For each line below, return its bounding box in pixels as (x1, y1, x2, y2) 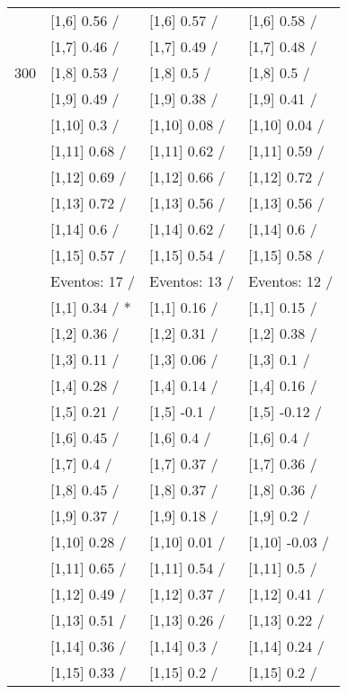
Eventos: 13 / (149, 271, 235, 291)
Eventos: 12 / (248, 271, 334, 291)
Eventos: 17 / (50, 271, 136, 291)
